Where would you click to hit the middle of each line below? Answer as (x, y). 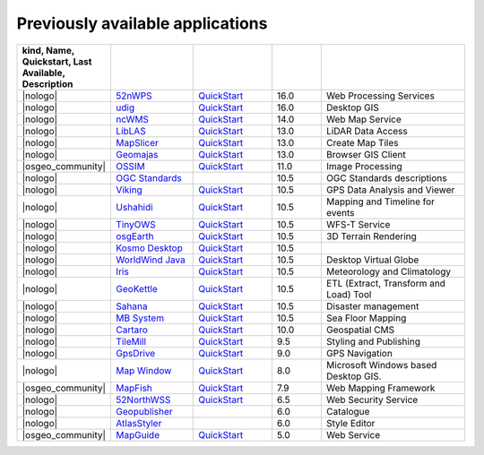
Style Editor (350, 423)
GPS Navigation (359, 353)
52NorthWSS (143, 399)
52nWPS (134, 96)
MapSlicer (137, 142)
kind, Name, (48, 50)
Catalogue (348, 411)
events (340, 212)
